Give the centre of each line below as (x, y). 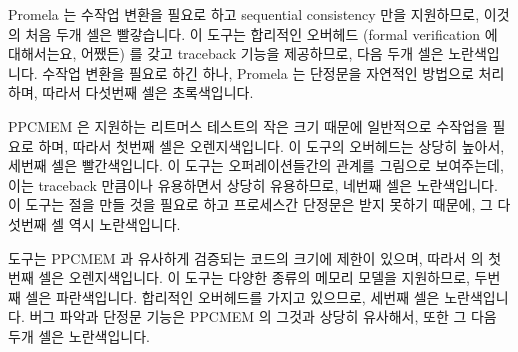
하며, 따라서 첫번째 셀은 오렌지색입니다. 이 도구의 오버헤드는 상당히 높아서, (271, 145)
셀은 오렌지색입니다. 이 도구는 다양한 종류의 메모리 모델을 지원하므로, (254, 277)
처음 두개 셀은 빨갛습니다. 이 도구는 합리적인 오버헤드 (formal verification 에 (261, 33)
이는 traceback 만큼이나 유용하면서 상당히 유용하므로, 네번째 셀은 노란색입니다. (253, 184)
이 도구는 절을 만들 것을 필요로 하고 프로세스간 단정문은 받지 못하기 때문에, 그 (250, 204)
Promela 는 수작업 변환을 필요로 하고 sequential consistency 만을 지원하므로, (244, 14)
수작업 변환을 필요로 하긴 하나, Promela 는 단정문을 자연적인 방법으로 (258, 72)
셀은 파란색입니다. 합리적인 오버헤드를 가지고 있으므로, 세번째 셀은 (232, 296)
